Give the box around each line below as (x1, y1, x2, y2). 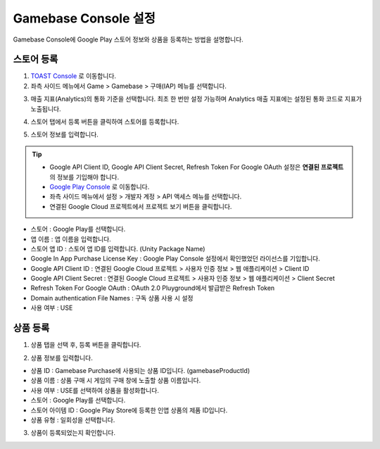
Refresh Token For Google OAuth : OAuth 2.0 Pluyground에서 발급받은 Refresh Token (30, 284, 275, 292)
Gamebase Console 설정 (13, 11, 156, 26)
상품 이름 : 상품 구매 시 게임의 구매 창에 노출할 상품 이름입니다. (30, 377, 201, 385)
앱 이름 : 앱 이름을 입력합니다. (30, 234, 112, 243)
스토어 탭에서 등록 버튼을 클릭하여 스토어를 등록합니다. (30, 118, 179, 126)
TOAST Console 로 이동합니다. (30, 72, 116, 80)
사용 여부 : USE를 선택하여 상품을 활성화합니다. (30, 386, 160, 394)
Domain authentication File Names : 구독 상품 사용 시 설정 (30, 293, 194, 302)
